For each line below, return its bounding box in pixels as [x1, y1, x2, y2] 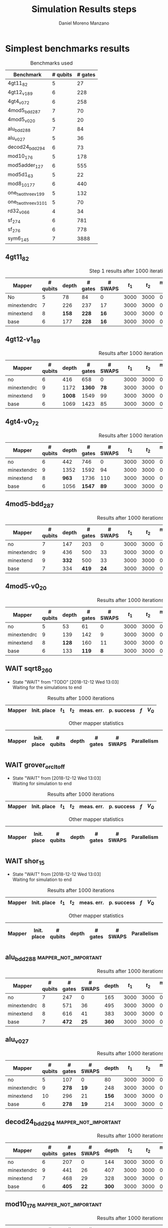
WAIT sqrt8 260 [5, 665, 52, 674]
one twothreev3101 [7, 198, 47, 206]
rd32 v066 [7, 207, 30, 215]
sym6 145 [7, 234, 29, 243]
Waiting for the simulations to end [12, 685, 82, 691]
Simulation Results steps [31, 4, 136, 15]
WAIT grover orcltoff [5, 760, 65, 770]
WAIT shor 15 [5, 856, 45, 867]
